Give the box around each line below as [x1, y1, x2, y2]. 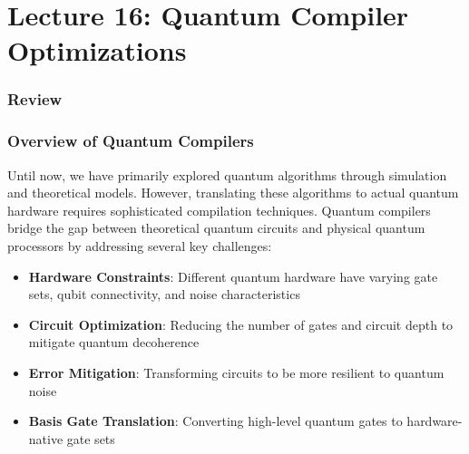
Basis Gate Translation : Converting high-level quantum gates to [28, 411, 403, 430]
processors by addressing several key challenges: [7, 237, 272, 255]
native [28, 429, 64, 448]
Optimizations [7, 32, 187, 69]
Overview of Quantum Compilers [7, 130, 254, 152]
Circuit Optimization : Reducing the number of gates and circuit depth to [28, 314, 454, 333]
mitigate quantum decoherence [28, 333, 200, 352]
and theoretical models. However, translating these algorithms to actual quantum [7, 183, 459, 202]
